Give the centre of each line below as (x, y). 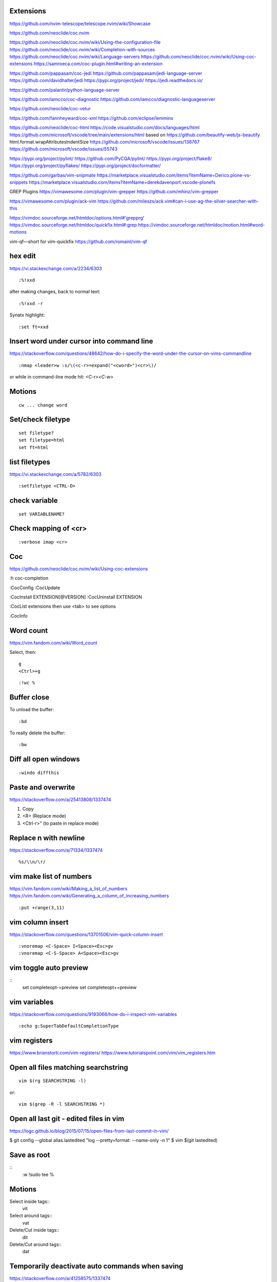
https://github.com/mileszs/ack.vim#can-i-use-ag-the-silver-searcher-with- (178, 201)
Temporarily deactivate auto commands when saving (96, 1266)
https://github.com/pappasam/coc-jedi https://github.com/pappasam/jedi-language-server (106, 73)
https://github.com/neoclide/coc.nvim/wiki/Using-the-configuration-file (85, 42)
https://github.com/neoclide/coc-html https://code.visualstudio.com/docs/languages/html (105, 128)
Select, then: (23, 652)
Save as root (30, 1155)
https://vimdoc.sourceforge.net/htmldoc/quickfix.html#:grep (73, 225)
